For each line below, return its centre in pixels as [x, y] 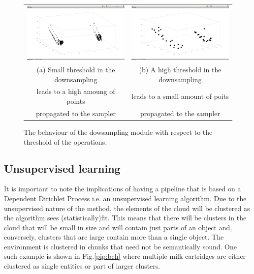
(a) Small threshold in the [76, 69]
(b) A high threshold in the [180, 69]
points [76, 101]
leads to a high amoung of [76, 91]
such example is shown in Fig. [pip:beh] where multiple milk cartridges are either [125, 256]
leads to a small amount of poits [180, 96]
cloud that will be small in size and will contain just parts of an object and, [118, 227]
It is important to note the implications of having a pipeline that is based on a [123, 189]
